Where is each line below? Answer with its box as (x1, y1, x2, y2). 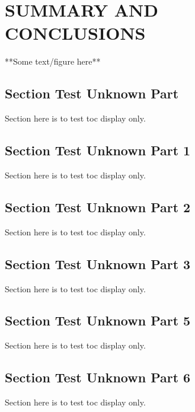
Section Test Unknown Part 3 (5, 254, 191, 273)
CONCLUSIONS (5, 21, 146, 45)
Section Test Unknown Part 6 (5, 368, 191, 387)
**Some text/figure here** (5, 55, 101, 68)
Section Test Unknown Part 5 (5, 311, 191, 330)
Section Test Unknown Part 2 (5, 197, 191, 216)
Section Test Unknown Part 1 (5, 141, 191, 159)
